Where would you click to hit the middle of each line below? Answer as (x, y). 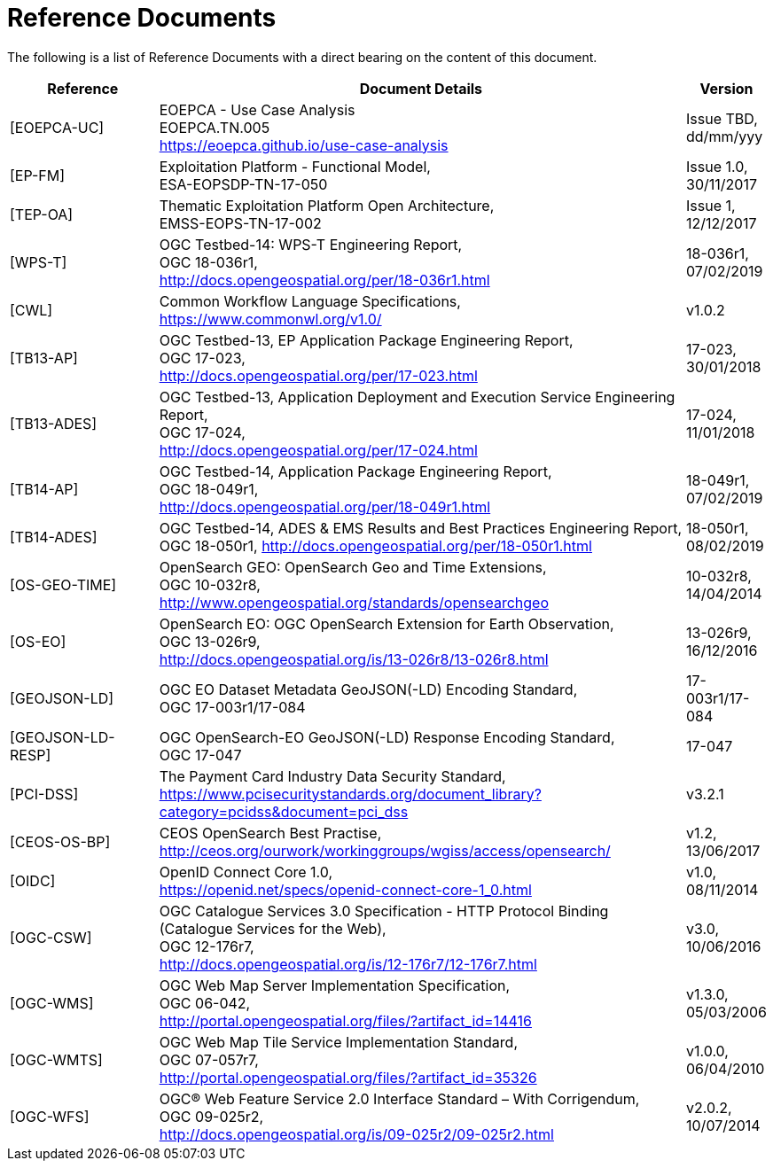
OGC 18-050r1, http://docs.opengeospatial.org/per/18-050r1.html (375, 545)
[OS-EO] (38, 641)
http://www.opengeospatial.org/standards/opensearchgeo (354, 602)
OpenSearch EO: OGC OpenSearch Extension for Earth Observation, (386, 623)
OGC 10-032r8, (210, 584)
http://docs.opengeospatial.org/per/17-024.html (318, 450)
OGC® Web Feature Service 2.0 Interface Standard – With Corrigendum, (399, 1098)
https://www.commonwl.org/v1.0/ (270, 319)
